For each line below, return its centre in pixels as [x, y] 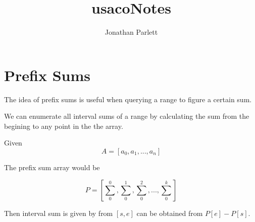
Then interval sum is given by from [59, 213]
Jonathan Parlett [131, 32]
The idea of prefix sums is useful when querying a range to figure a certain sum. [128, 99]
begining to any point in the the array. [64, 126]
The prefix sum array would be [52, 167]
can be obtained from [170, 213]
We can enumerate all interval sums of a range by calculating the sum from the [127, 116]
